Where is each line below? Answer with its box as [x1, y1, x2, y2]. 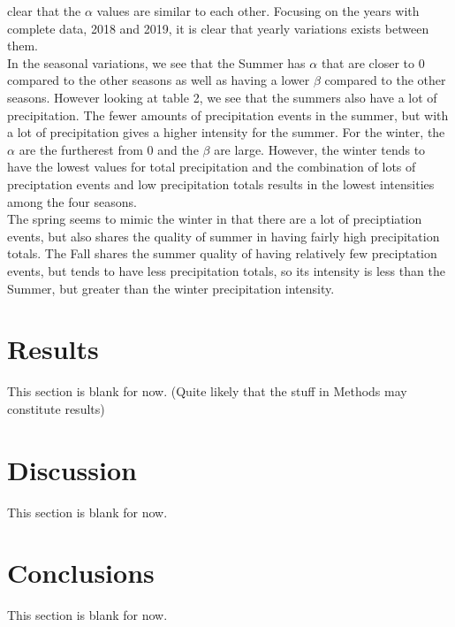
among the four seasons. [7, 192, 137, 210]
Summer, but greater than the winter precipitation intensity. [7, 279, 335, 297]
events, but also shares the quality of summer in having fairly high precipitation [7, 226, 440, 245]
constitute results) [7, 399, 105, 417]
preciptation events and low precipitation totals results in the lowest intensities [7, 174, 435, 193]
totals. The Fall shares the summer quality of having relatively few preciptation [7, 244, 437, 263]
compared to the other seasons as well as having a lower [7, 71, 310, 89]
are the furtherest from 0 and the [19, 140, 199, 158]
